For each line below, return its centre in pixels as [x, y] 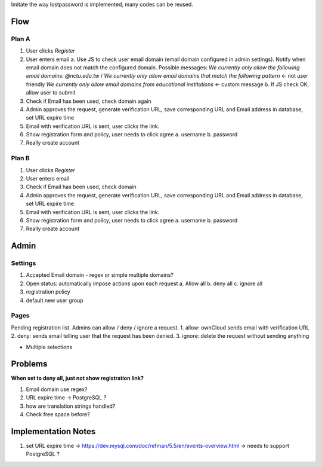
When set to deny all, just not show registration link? [78, 378]
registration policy [48, 292]
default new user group [55, 300]
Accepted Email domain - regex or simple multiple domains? [100, 275]
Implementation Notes [53, 431]
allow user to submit [51, 93]
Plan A [21, 39]
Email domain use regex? [57, 389]
